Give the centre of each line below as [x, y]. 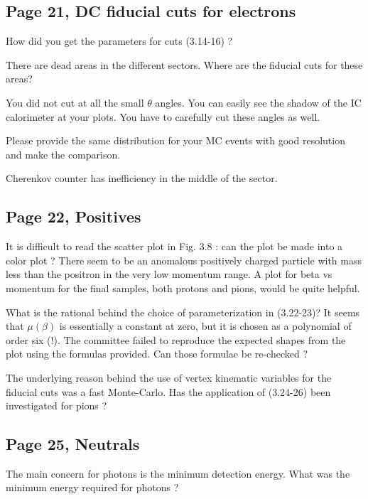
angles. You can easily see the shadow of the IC [258, 102]
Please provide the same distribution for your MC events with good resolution [175, 140]
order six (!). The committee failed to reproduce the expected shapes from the [176, 339]
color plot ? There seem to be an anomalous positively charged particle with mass [184, 260]
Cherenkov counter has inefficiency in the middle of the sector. [142, 178]
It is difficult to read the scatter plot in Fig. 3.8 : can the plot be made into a [174, 246]
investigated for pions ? [56, 406]
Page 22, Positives [74, 216]
